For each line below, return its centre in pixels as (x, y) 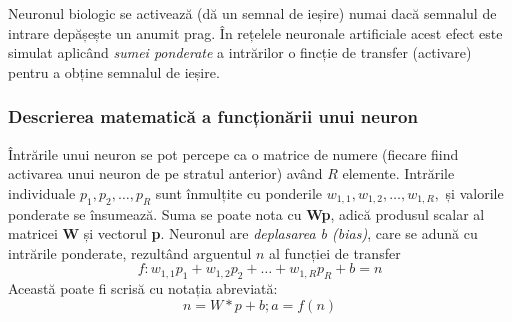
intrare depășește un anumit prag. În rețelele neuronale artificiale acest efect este (255, 32)
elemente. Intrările (398, 173)
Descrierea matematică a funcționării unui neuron (213, 116)
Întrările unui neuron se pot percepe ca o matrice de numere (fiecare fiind (233, 153)
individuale (42, 192)
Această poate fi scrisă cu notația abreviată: (143, 288)
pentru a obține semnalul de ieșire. (114, 71)
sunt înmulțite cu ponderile (238, 192)
